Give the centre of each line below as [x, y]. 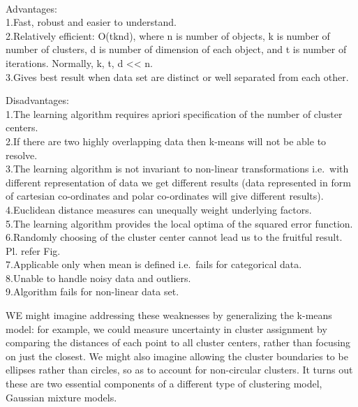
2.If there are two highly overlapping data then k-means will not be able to [166, 141]
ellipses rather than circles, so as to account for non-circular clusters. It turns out [179, 370]
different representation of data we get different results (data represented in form [178, 182]
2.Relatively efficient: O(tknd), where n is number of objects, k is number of [168, 35]
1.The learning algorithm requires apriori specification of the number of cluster [174, 113]
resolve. [22, 155]
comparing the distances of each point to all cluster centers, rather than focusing [178, 342]
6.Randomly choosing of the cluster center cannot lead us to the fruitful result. [174, 237]
